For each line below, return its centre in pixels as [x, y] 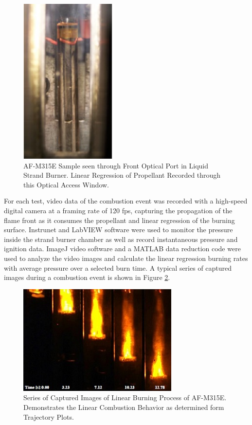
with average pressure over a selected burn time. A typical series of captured [118, 268]
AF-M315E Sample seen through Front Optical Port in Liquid [116, 165]
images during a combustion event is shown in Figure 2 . [87, 277]
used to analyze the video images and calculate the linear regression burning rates [126, 258]
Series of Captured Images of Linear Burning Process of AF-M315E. [125, 397]
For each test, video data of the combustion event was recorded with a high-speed [126, 201]
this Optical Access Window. [66, 184]
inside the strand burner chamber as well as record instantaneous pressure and [121, 239]
